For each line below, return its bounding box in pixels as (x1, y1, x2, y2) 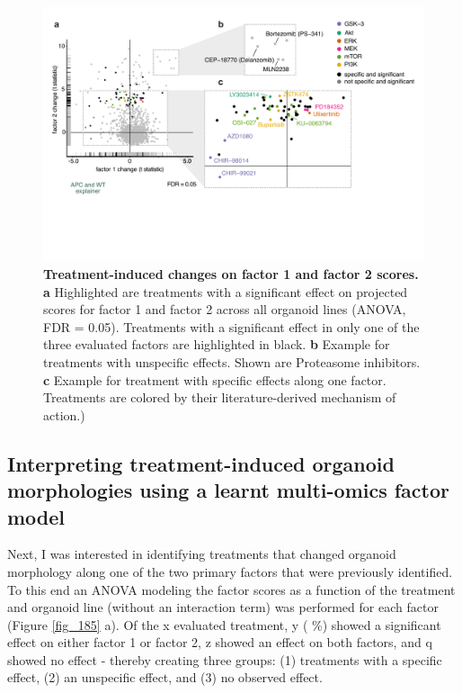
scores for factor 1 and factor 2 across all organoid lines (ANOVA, (43, 300, 406, 319)
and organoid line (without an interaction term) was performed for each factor (7, 598, 439, 616)
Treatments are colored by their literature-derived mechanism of (43, 388, 396, 407)
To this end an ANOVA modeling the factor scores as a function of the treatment (7, 580, 456, 598)
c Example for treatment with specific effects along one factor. (43, 370, 386, 389)
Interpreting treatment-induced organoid (7, 449, 395, 477)
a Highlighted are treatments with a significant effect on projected (43, 282, 408, 301)
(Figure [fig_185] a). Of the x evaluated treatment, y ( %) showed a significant (7, 615, 441, 634)
